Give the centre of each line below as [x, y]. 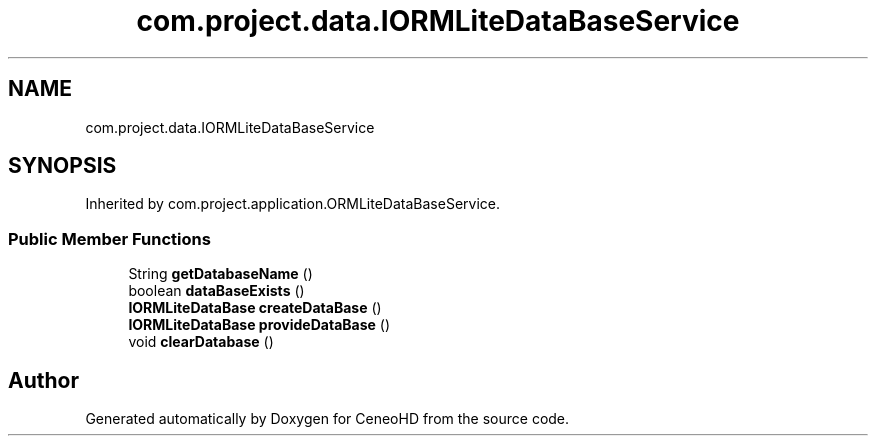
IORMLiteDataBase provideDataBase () [259, 325]
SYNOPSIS [62, 166]
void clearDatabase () [201, 342]
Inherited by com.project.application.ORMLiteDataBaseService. [292, 204]
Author [43, 380]
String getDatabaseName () [220, 274]
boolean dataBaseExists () [216, 291]
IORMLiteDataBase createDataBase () [255, 308]
